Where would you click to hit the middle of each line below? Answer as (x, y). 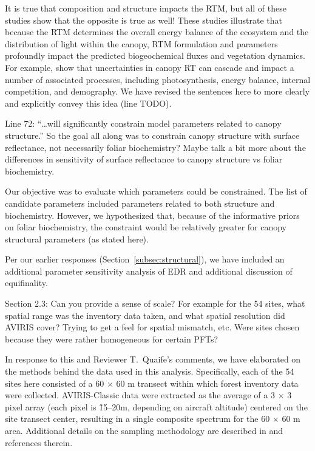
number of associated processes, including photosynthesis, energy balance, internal (158, 79)
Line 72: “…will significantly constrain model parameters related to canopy (143, 123)
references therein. (39, 442)
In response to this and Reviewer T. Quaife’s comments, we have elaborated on (153, 359)
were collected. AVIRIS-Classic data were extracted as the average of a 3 (140, 395)
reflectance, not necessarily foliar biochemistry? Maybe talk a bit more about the (155, 147)
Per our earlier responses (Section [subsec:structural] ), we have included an (145, 259)
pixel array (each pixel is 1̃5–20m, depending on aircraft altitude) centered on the (156, 406)
